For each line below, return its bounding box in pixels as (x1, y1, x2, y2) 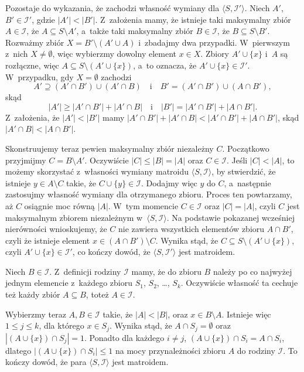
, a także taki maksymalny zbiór (76, 25, 193, 37)
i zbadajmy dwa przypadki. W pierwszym (138, 36, 290, 48)
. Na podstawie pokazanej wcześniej (166, 211, 295, 223)
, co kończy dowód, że (72, 245, 151, 258)
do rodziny (237, 344, 275, 356)
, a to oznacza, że (133, 59, 197, 71)
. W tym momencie (108, 199, 179, 211)
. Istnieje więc (221, 308, 271, 320)
